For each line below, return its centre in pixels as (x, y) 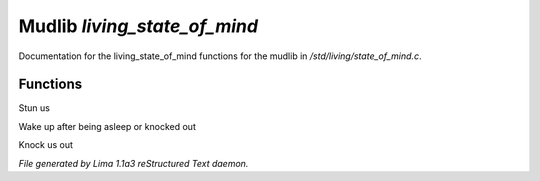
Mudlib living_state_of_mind (138, 26)
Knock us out (46, 145)
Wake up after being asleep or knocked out (107, 126)
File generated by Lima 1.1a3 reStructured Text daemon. (133, 163)
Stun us (34, 108)
